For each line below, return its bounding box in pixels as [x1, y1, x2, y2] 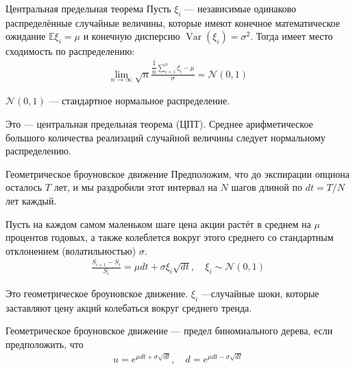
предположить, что [5, 336, 84, 351]
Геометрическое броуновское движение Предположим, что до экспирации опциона [5, 166, 350, 181]
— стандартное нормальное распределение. [49, 93, 230, 108]
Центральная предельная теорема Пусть [5, 1, 171, 15]
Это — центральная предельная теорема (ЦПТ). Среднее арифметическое [5, 117, 313, 131]
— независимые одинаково [184, 1, 297, 15]
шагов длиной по [231, 180, 302, 194]
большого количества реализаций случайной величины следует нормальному [5, 130, 326, 144]
